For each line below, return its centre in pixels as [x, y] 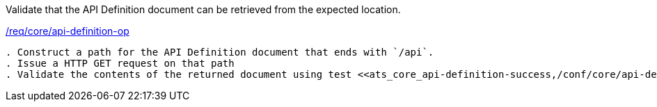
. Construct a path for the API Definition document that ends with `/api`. [220, 52]
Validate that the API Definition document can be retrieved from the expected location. [203, 9]
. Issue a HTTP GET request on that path [120, 63]
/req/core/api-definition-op [68, 31]
